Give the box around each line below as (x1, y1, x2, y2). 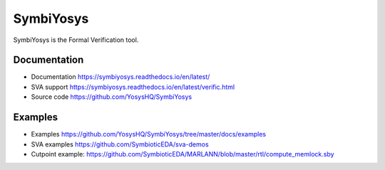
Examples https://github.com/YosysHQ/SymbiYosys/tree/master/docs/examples (31, 130, 267, 139)
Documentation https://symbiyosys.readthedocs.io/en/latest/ (31, 73, 210, 81)
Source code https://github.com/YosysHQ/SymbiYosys (31, 92, 192, 101)
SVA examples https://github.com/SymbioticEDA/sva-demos (31, 139, 210, 149)
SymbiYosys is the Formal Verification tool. (13, 36, 139, 44)
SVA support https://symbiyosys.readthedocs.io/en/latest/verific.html (31, 83, 235, 91)
